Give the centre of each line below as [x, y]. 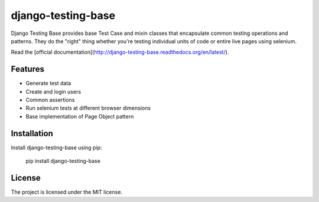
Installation [32, 133]
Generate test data [48, 84]
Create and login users [53, 91]
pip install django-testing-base [63, 161]
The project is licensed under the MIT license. [67, 192]
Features [27, 69]
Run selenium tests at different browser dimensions [88, 108]
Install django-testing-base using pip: [56, 148]
